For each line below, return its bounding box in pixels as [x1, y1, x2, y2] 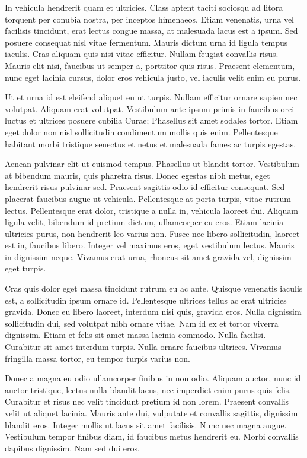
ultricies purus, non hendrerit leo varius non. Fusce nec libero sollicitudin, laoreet [5, 227, 300, 239]
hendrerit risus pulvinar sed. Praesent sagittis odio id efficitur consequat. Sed [5, 181, 285, 193]
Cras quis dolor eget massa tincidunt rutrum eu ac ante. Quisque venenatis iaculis [5, 282, 303, 295]
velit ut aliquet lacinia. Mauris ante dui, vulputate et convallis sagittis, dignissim [5, 407, 298, 419]
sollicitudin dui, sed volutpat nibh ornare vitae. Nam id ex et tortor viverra [5, 317, 279, 329]
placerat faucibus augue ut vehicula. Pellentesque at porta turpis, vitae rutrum [5, 192, 291, 204]
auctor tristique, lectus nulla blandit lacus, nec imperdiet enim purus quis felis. [5, 383, 292, 396]
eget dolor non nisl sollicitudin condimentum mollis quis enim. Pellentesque [5, 125, 278, 138]
